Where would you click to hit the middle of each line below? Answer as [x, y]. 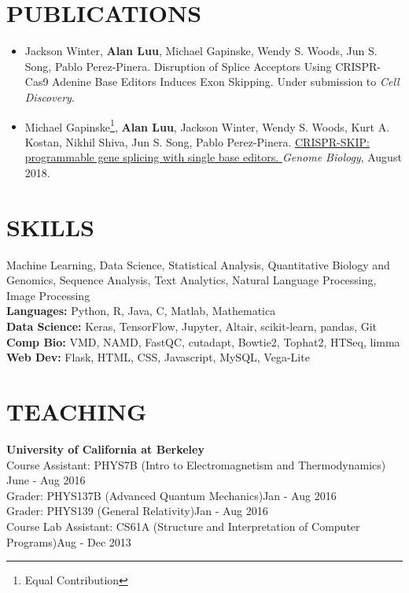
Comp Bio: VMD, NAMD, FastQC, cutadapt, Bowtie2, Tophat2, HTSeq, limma [203, 341]
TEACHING [77, 411]
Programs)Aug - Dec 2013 [69, 541]
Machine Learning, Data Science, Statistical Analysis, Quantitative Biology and [198, 264]
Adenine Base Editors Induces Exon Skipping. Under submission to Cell [226, 82]
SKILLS [50, 226]
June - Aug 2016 [46, 480]
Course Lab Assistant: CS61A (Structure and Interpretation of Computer [183, 526]
